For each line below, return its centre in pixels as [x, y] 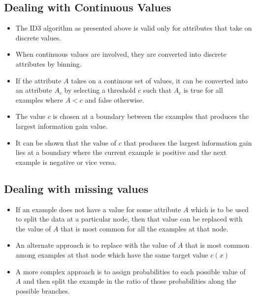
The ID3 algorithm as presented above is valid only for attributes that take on [134, 28]
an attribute [34, 90]
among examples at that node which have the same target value [112, 254]
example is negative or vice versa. [66, 162]
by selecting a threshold [100, 90]
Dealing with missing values [76, 188]
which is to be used [220, 209]
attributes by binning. [48, 63]
